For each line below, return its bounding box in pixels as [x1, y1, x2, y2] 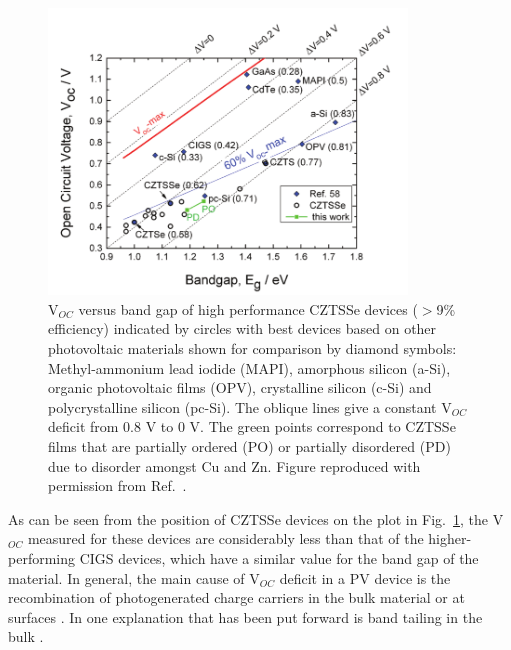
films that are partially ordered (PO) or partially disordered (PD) [48, 436, 451, 457]
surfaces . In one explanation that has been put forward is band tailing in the [8, 606, 483, 627]
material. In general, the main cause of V [8, 567, 260, 588]
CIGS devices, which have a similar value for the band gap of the [79, 548, 479, 568]
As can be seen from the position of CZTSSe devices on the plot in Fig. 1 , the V [8, 508, 504, 529]
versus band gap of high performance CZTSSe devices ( [78, 298, 418, 319]
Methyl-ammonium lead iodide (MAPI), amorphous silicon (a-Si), [48, 357, 451, 378]
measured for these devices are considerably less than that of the [27, 528, 424, 549]
